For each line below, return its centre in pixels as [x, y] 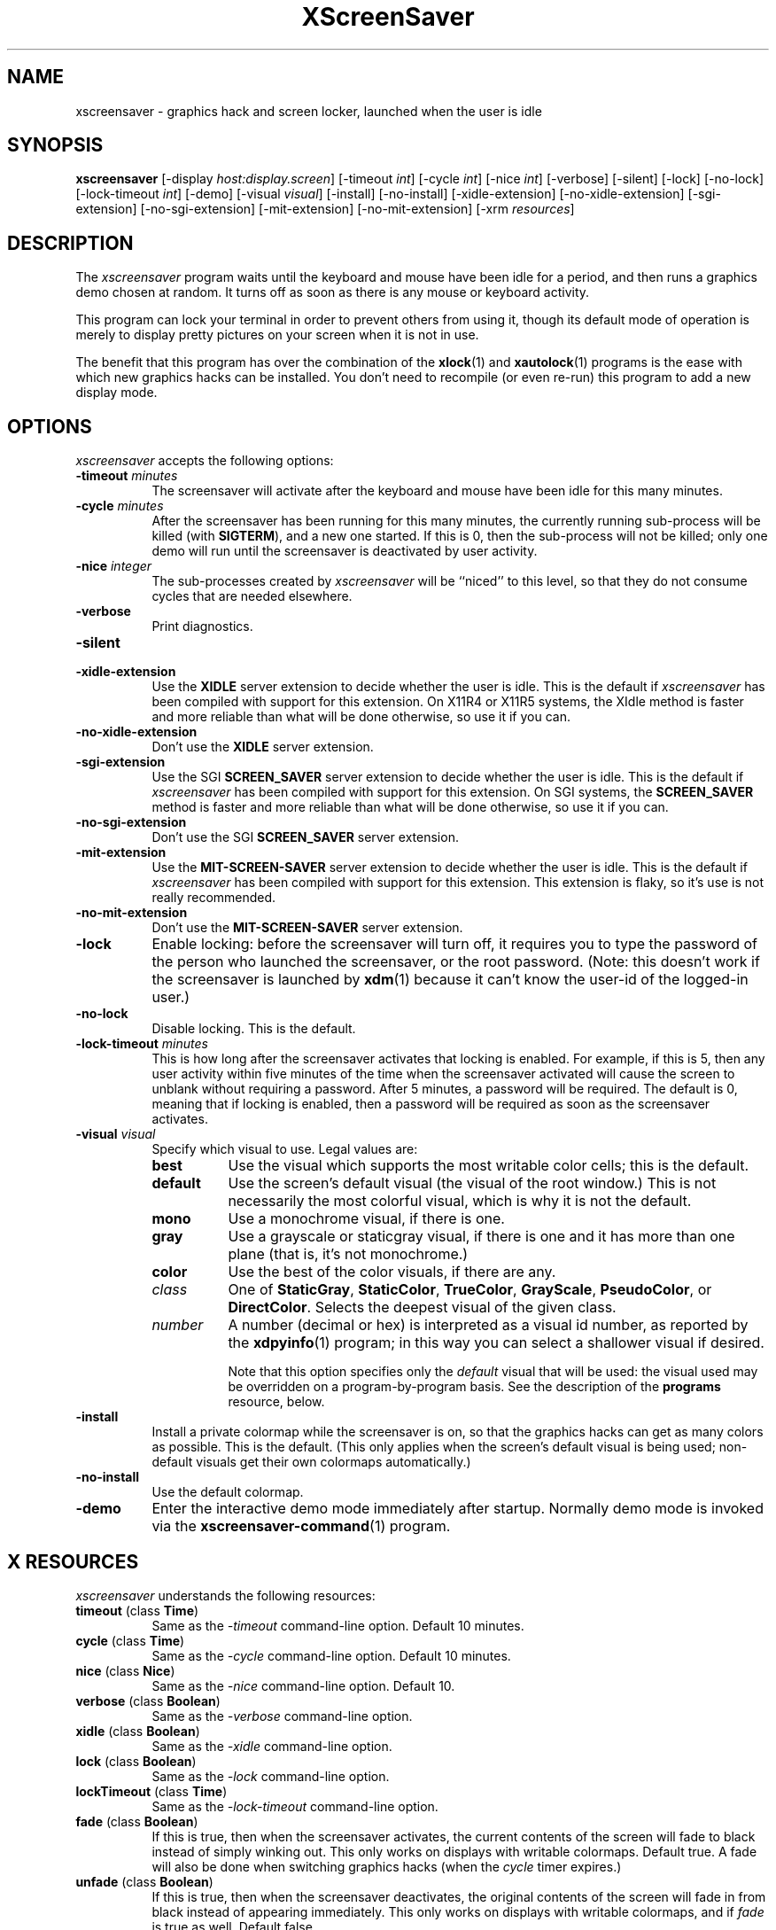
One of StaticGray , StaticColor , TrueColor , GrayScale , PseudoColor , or [470, 1290]
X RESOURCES [73, 1561]
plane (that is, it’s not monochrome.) [348, 1254]
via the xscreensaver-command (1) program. [301, 1526]
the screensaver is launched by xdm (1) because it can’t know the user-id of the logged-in [450, 980]
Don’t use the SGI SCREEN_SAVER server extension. [305, 837]
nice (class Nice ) [125, 1670]
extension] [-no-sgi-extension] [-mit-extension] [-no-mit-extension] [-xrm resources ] [325, 209]
